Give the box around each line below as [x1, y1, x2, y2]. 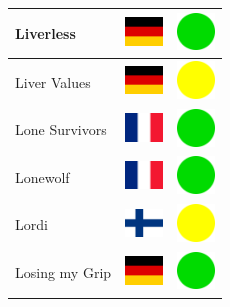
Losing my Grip [15, 262, 112, 283]
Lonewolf [15, 166, 70, 187]
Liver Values [15, 71, 91, 92]
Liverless [15, 22, 76, 43]
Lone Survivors [15, 119, 107, 140]
